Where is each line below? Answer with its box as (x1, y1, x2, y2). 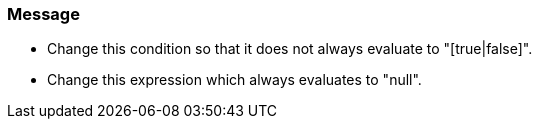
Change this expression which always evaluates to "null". (47, 71, 422, 89)
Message (7, 4, 80, 24)
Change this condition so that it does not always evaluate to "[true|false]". (47, 40, 533, 58)
